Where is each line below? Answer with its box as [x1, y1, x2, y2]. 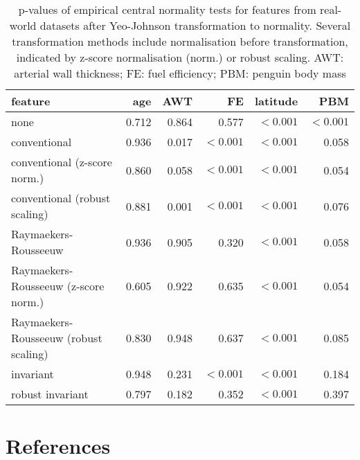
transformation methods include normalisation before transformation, [12, 33, 348, 49]
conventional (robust [11, 190, 111, 206]
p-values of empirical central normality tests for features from [18, 1, 316, 17]
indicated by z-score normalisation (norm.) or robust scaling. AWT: [16, 49, 344, 65]
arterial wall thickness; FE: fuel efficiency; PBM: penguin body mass [14, 65, 346, 81]
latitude [254, 93, 298, 109]
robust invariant [11, 386, 89, 402]
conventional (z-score [11, 154, 112, 170]
